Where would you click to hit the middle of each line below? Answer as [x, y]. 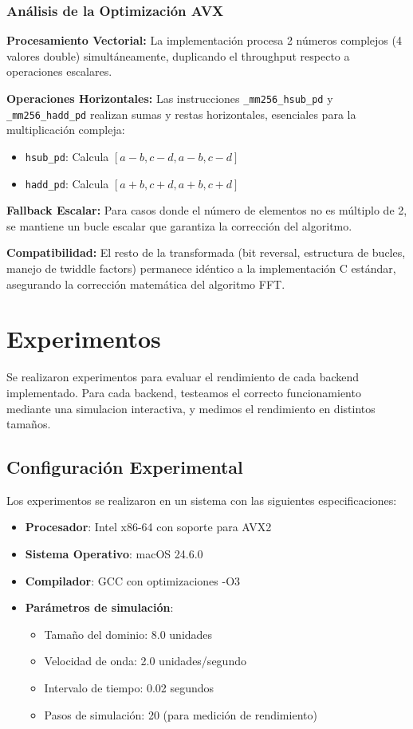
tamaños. [29, 424]
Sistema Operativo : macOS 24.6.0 [114, 554]
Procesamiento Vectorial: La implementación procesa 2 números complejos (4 [204, 40]
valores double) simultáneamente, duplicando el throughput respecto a [178, 55]
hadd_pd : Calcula [67, 183]
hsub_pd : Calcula [67, 156]
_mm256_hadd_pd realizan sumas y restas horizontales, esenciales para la [181, 114]
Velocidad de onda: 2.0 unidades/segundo [145, 661]
